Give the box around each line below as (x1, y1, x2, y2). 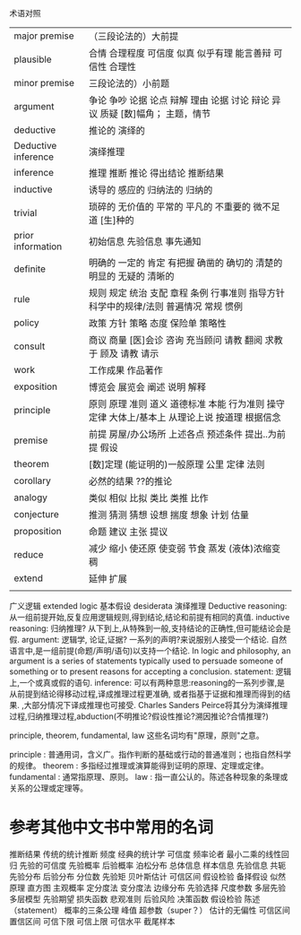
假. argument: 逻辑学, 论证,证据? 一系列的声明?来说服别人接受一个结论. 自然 (9, 635, 288, 645)
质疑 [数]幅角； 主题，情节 (99, 108, 211, 119)
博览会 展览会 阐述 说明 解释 (88, 381, 206, 393)
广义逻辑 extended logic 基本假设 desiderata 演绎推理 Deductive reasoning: (9, 601, 288, 611)
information (13, 240, 63, 253)
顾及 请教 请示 (99, 348, 159, 359)
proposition (13, 525, 63, 537)
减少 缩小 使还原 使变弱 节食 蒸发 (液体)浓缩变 (88, 542, 281, 554)
